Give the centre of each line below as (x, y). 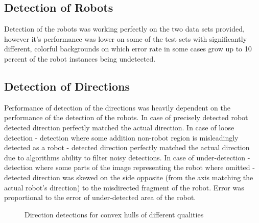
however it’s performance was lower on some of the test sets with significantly (126, 38)
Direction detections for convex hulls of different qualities (114, 214)
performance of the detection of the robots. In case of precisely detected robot (126, 117)
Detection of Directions (67, 86)
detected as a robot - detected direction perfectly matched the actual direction (127, 147)
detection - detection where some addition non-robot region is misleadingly (121, 137)
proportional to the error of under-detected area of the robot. (100, 197)
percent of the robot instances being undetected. (80, 58)
